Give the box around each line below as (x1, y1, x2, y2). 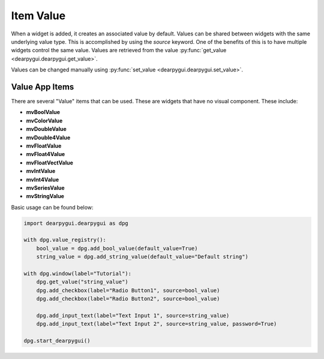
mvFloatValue (26, 142, 62, 149)
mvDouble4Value (26, 134, 71, 141)
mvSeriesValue (26, 184, 65, 192)
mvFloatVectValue (26, 159, 73, 166)
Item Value (11, 9, 66, 22)
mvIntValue (26, 167, 56, 175)
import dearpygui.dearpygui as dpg (23, 220, 128, 226)
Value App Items (11, 82, 74, 92)
